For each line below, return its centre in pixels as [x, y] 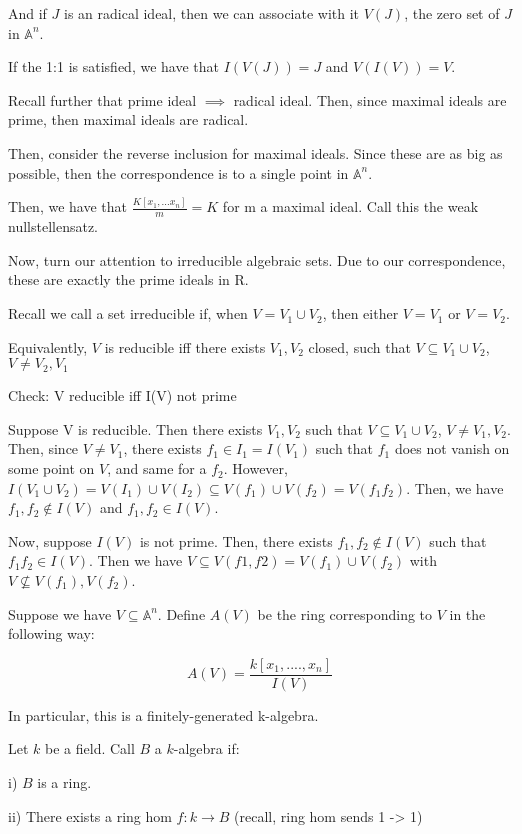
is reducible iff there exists [185, 346]
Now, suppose [50, 540]
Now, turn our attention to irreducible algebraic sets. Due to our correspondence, [257, 259]
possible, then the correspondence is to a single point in [178, 172]
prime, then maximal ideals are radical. [128, 119]
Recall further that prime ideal [102, 99]
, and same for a [157, 468]
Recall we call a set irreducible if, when [128, 313]
